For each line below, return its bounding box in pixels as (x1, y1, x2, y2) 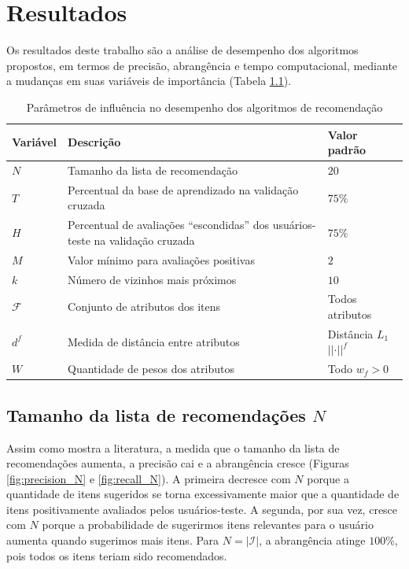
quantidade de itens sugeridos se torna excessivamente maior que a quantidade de (6, 486, 400, 502)
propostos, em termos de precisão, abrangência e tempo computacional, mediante (6, 57, 398, 73)
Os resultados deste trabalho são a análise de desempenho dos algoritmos (6, 42, 359, 58)
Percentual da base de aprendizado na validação (68, 181, 299, 198)
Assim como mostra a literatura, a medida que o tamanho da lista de (6, 439, 340, 456)
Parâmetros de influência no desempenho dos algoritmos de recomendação (26, 98, 383, 115)
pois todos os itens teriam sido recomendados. (6, 547, 227, 563)
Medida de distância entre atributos (68, 333, 240, 349)
